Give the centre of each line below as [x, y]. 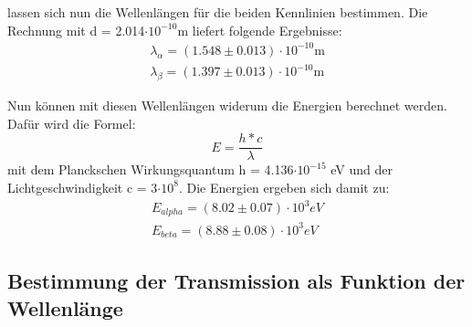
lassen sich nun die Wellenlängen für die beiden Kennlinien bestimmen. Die [218, 12]
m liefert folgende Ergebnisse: [260, 30]
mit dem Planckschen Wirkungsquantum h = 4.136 [151, 169]
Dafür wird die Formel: [72, 123]
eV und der [362, 169]
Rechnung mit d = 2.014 [76, 30]
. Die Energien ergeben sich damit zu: [284, 187]
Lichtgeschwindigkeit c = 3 [83, 187]
